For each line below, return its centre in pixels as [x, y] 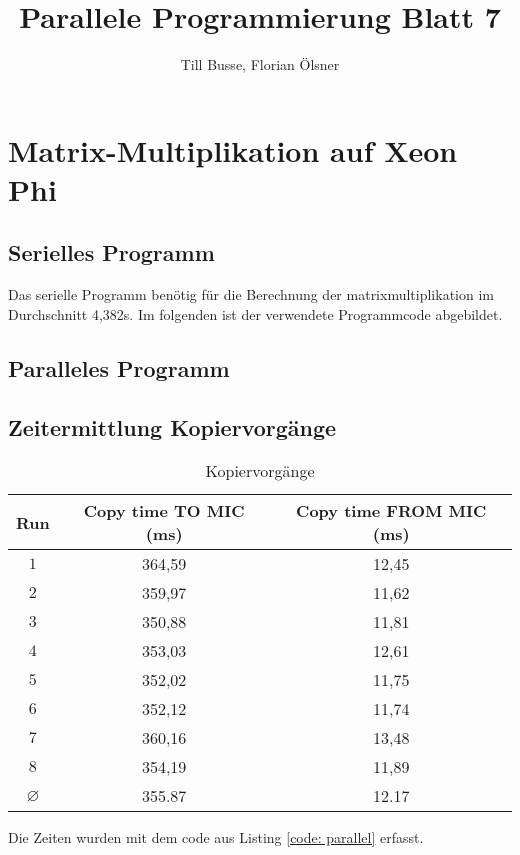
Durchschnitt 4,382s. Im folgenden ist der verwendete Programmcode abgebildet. [255, 313]
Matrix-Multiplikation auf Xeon [233, 149]
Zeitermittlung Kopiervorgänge [172, 426]
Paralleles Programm [119, 367]
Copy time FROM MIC [391, 511]
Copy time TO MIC [164, 511]
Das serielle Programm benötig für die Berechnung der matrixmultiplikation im [251, 294]
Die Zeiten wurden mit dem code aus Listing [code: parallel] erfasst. [216, 837]
